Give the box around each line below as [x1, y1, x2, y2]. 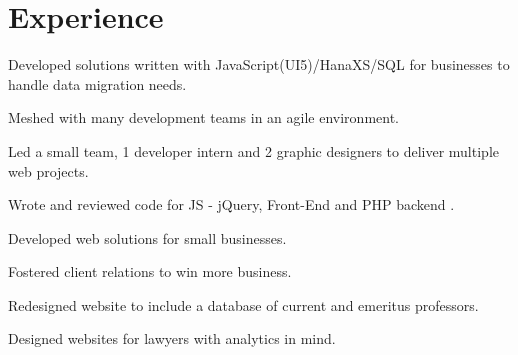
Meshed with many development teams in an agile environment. [8, 107, 400, 128]
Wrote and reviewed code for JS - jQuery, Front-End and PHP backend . [8, 194, 455, 215]
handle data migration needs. [8, 73, 187, 94]
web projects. [8, 160, 89, 181]
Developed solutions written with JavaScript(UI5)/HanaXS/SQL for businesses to [8, 54, 510, 75]
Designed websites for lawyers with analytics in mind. [8, 328, 336, 349]
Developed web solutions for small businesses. [8, 227, 287, 248]
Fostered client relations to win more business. [8, 261, 292, 282]
